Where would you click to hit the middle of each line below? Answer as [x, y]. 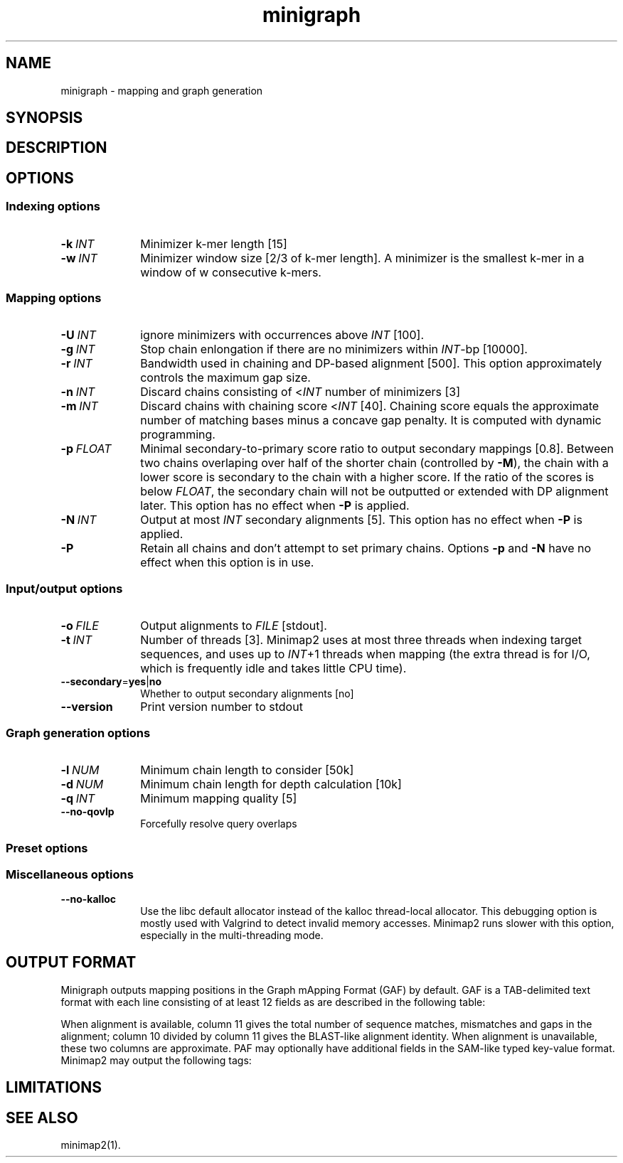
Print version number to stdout [222, 707]
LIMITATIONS [54, 1088]
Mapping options [54, 298]
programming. [178, 435]
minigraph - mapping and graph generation [162, 90]
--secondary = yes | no [111, 682]
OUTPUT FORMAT [71, 963]
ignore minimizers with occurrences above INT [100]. [282, 335]
